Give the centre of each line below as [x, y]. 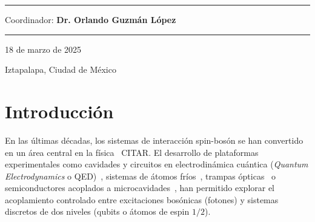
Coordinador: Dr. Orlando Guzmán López [91, 19]
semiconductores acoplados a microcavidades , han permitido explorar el [140, 188]
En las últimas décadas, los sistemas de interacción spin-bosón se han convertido [154, 140]
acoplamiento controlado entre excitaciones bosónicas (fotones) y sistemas [142, 199]
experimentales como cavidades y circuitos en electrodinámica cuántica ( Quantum [157, 164]
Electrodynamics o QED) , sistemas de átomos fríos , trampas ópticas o [141, 176]
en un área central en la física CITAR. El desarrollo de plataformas [132, 152]
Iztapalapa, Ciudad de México [61, 69]
